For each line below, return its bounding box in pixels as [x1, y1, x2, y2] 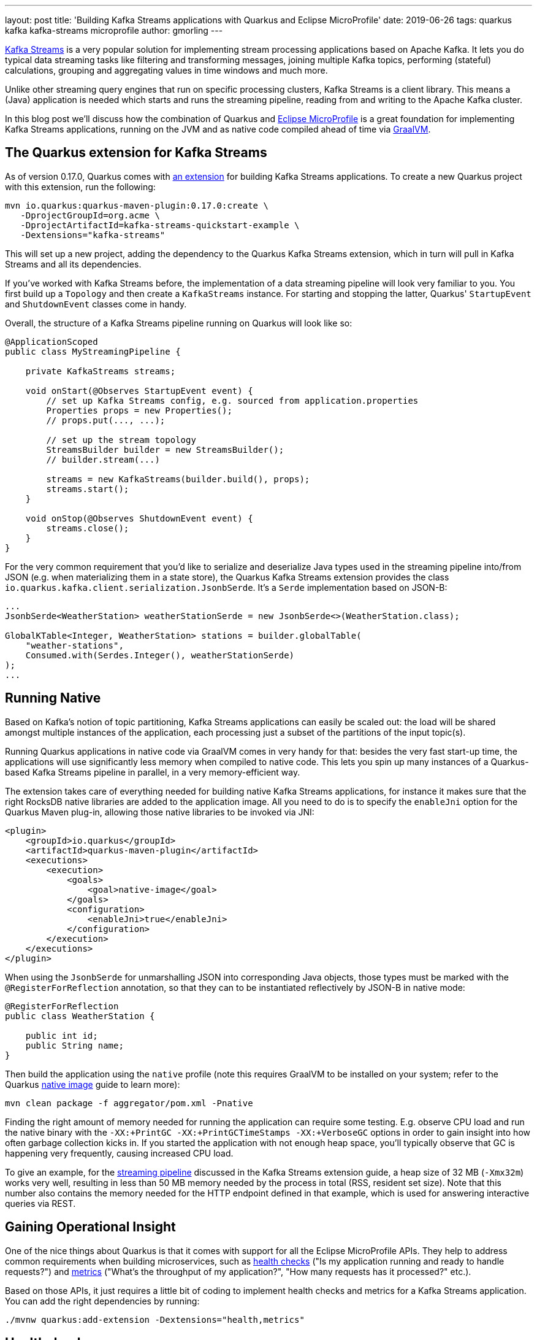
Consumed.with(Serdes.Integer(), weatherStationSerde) [25, 650, 295, 660]
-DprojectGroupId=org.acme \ [20, 210, 160, 220]
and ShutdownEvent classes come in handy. [5, 298, 187, 309]
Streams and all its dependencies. [5, 258, 142, 269]
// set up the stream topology [46, 434, 196, 445]
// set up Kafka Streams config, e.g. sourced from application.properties [46, 395, 419, 406]
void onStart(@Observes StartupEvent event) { [25, 385, 253, 396]
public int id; [25, 1030, 98, 1041]
